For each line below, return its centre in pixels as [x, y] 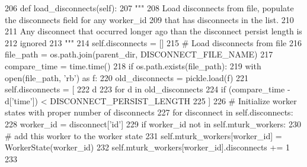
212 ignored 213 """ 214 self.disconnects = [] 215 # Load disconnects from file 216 [153, 42]
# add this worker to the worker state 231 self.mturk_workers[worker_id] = [143, 135]
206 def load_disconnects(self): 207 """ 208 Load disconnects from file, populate [149, 8]
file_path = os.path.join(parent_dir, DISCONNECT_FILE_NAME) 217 [139, 54]
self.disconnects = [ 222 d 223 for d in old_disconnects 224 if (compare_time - [148, 89]
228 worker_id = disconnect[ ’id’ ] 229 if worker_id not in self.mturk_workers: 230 [153, 123]
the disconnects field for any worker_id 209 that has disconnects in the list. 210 [149, 19]
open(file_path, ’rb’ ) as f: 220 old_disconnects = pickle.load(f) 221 [127, 77]
